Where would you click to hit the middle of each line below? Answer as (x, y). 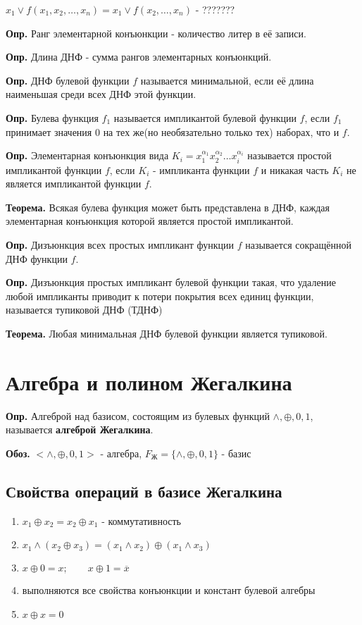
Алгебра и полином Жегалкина (149, 382)
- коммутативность (141, 520)
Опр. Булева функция (52, 117)
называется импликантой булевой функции (205, 117)
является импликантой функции (74, 184)
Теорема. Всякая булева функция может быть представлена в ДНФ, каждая (168, 207)
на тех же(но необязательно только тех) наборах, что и (221, 131)
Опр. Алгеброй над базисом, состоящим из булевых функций (138, 415)
